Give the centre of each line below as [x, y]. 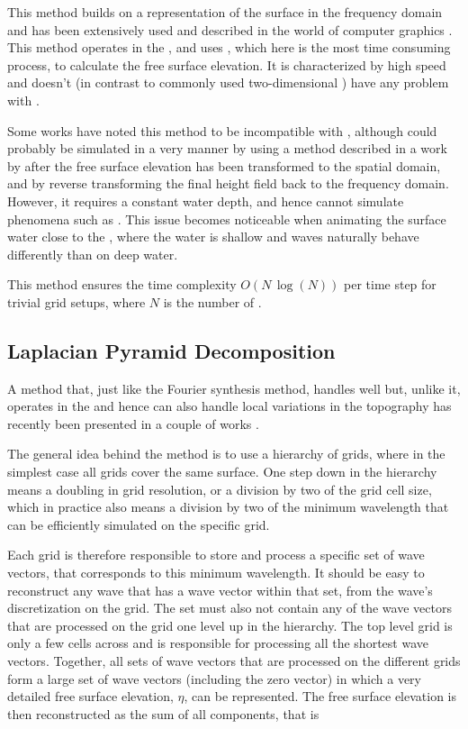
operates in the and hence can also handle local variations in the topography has [229, 406]
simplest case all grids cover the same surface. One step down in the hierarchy [222, 472]
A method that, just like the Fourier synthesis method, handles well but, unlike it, [234, 388]
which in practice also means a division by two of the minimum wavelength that [228, 507]
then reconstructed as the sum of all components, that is [163, 713]
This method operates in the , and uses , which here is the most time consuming [229, 47]
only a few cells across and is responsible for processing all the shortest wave [218, 643]
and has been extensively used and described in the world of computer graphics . [230, 29]
